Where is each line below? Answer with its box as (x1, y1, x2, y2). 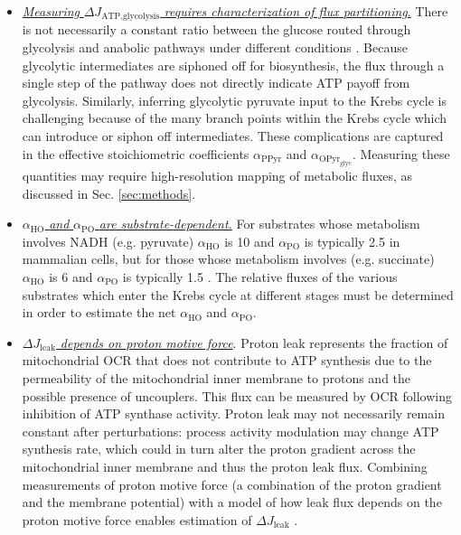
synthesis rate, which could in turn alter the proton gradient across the (22, 439, 416, 458)
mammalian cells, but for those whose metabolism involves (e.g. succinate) (22, 249, 435, 268)
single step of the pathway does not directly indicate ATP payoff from (22, 73, 410, 92)
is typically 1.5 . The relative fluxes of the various (122, 267, 398, 286)
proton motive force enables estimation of (22, 510, 252, 529)
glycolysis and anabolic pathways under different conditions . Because (22, 38, 408, 57)
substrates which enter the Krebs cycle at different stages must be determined (22, 285, 454, 304)
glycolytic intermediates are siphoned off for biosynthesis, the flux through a (22, 55, 445, 74)
